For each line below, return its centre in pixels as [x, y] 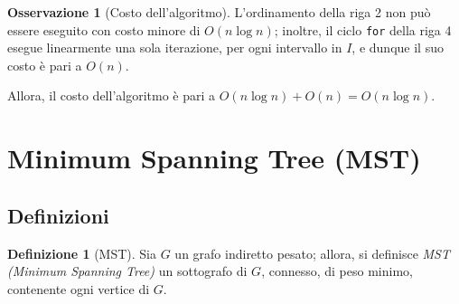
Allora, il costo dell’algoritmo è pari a [112, 95]
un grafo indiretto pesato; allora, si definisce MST [312, 253]
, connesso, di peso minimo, [337, 271]
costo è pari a [45, 65]
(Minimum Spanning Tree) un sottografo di [127, 271]
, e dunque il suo [398, 47]
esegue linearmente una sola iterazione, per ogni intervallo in [175, 47]
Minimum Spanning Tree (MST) [214, 158]
